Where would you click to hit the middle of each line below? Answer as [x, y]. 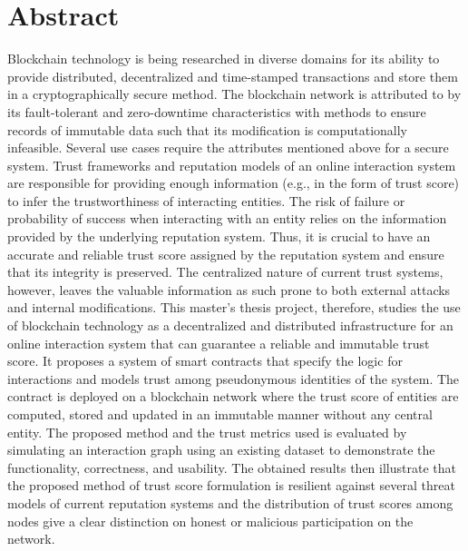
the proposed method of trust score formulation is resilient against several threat [231, 485]
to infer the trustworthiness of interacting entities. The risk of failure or [206, 200]
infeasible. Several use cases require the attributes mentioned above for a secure [228, 148]
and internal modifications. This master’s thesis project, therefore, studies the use [234, 307]
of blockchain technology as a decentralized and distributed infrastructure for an [230, 325]
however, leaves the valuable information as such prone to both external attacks [229, 289]
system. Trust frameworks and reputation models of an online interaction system [232, 165]
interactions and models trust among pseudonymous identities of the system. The [234, 378]
